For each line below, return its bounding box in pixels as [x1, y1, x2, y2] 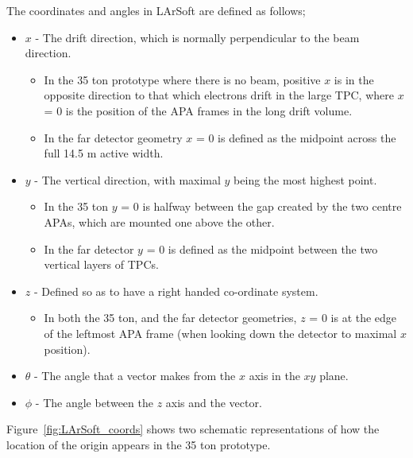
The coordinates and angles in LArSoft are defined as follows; [6, 2, 306, 18]
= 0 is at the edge [309, 309, 397, 326]
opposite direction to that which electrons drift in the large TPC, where [44, 87, 394, 103]
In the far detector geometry [44, 129, 183, 146]
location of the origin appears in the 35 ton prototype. [6, 436, 271, 452]
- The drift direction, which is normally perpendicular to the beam [35, 29, 360, 45]
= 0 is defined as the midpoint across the [195, 129, 396, 146]
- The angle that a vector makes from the [34, 367, 236, 384]
